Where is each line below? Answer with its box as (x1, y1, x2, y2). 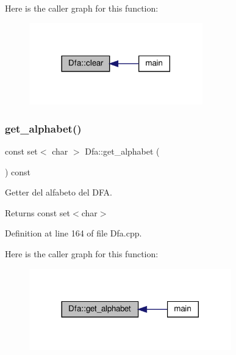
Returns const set (5, 206, 71, 219)
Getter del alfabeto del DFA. (5, 186, 112, 199)
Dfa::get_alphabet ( (85, 145, 160, 158)
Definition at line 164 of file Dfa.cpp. (5, 227, 142, 240)
